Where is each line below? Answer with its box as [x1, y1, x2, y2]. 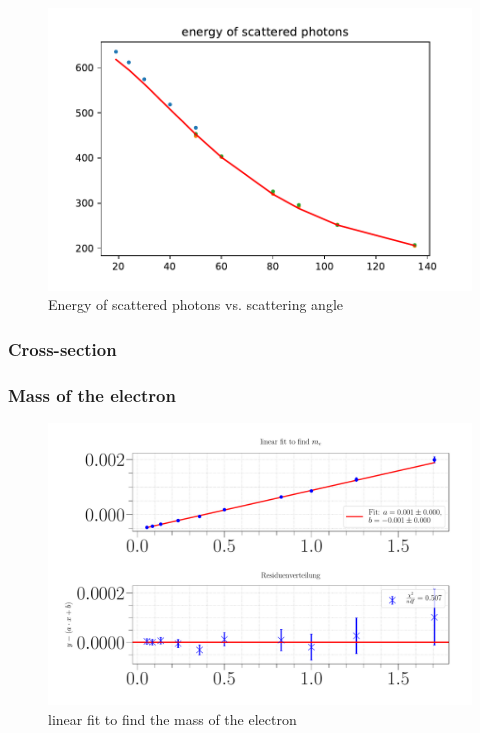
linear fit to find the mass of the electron [48, 708, 297, 729]
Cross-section [8, 336, 117, 361]
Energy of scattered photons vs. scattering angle [48, 294, 344, 315]
